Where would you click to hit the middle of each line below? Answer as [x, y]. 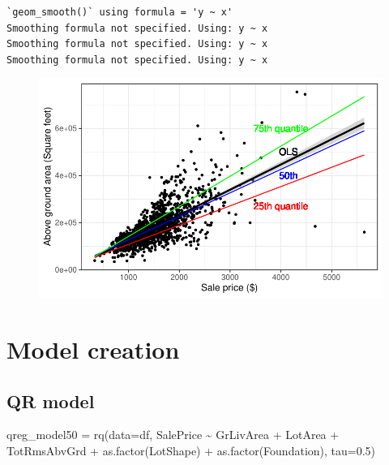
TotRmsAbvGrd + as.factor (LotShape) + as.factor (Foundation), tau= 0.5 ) [191, 450]
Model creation [93, 349]
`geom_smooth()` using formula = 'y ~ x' [120, 12]
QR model [51, 400]
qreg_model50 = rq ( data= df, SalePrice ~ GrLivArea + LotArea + [173, 435]
